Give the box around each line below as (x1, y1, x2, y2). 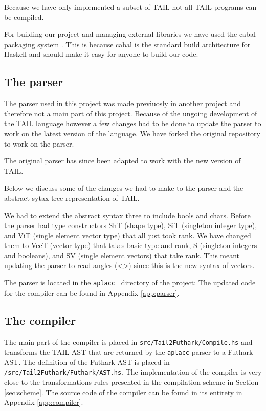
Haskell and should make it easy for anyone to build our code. (4, 49, 198, 59)
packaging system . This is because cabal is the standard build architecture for (4, 38, 251, 49)
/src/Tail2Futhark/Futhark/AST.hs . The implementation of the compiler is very (4, 366, 262, 377)
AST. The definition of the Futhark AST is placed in (4, 356, 170, 367)
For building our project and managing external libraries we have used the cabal (4, 29, 256, 39)
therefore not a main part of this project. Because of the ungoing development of (4, 108, 257, 118)
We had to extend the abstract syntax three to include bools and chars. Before (4, 210, 251, 220)
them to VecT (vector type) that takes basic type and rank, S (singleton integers (4, 240, 257, 251)
